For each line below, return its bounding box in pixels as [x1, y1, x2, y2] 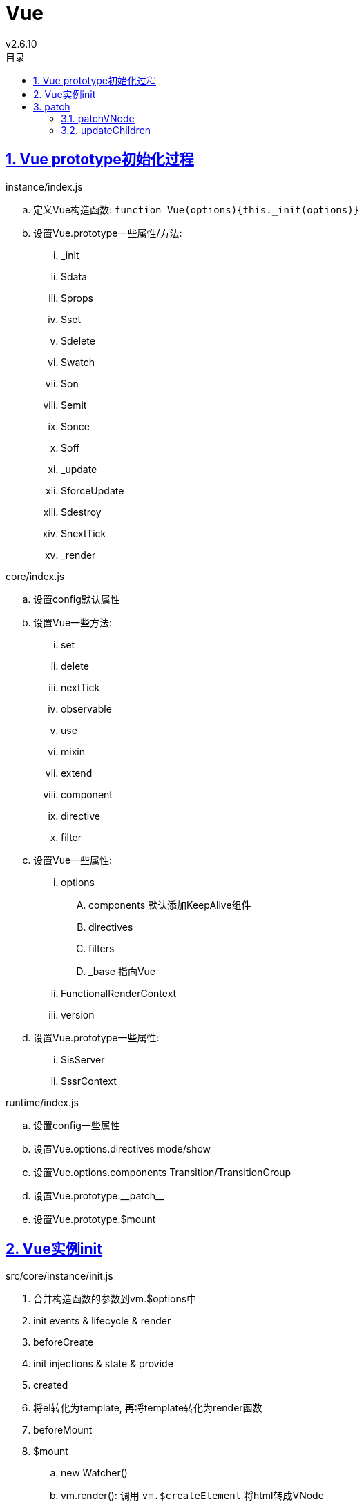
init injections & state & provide [33, 1358, 173, 1370]
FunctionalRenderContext [61, 987, 177, 999]
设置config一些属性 [33, 1119, 120, 1131]
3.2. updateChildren [61, 124, 151, 136]
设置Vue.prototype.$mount [33, 1213, 156, 1225]
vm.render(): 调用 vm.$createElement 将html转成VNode [61, 1489, 324, 1502]
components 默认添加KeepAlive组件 [88, 898, 251, 911]
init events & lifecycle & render [33, 1315, 171, 1327]
